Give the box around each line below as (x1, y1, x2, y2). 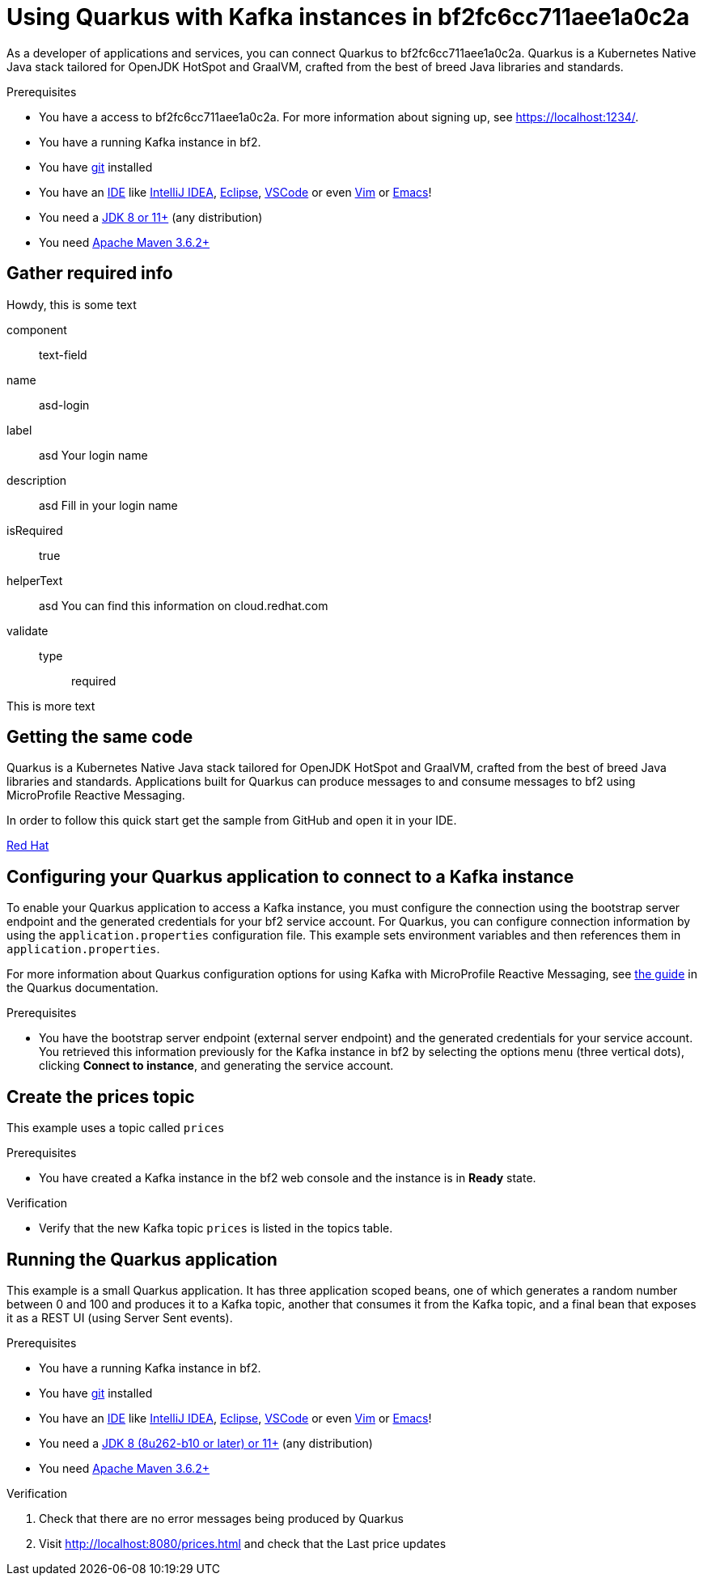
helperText (6, 573, 63, 587)
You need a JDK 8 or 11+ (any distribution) (39, 210, 263, 224)
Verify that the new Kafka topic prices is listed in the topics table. (39, 1221, 393, 1236)
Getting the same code (6, 727, 193, 748)
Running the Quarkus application (6, 1249, 277, 1270)
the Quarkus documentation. (6, 981, 159, 995)
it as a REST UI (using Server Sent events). (6, 1310, 233, 1325)
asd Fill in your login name (39, 498, 178, 512)
